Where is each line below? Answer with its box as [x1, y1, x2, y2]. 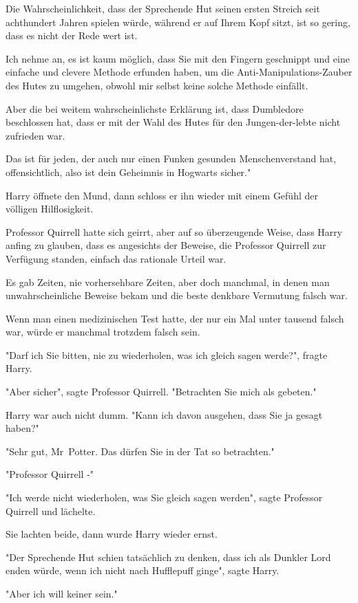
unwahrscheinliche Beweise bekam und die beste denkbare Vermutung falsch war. [6, 288, 348, 303]
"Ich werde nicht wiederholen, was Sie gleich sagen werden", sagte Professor [6, 490, 323, 505]
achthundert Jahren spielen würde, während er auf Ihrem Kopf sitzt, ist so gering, [6, 14, 350, 29]
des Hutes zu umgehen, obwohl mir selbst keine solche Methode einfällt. [6, 78, 308, 92]
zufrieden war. [6, 128, 65, 142]
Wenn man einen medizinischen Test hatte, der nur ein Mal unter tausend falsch [6, 311, 344, 325]
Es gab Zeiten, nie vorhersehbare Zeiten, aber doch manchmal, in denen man [6, 274, 330, 289]
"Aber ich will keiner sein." [6, 586, 118, 600]
